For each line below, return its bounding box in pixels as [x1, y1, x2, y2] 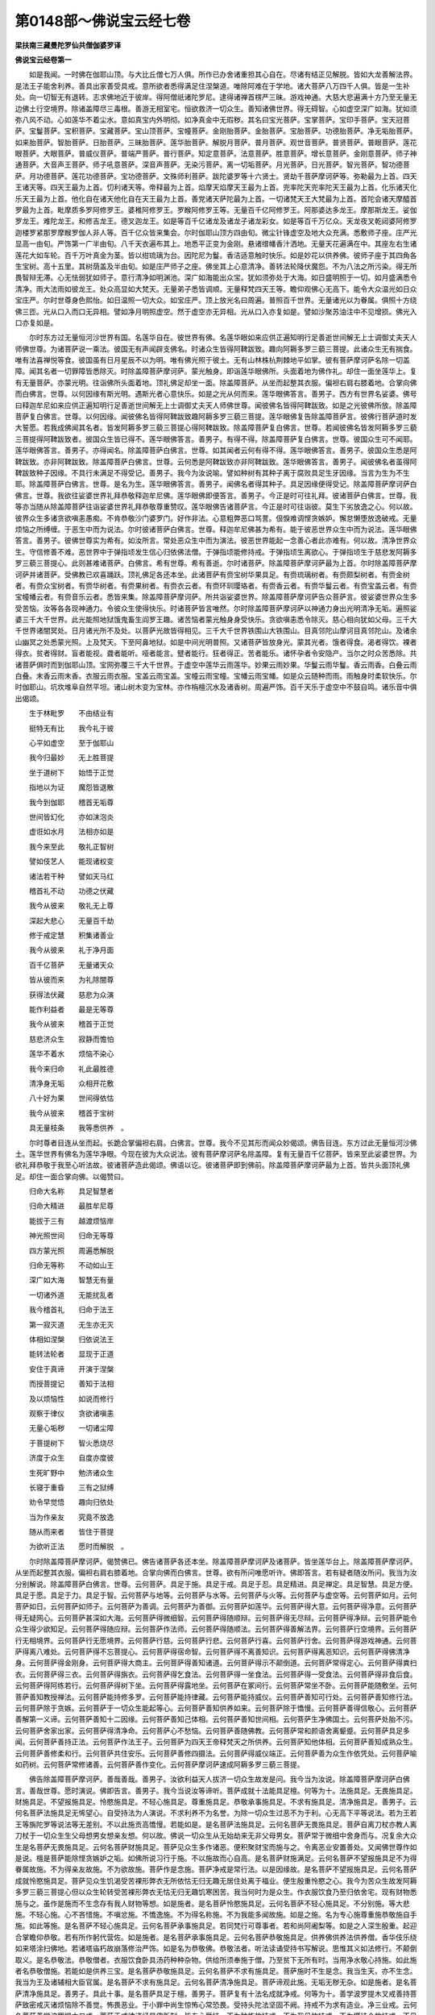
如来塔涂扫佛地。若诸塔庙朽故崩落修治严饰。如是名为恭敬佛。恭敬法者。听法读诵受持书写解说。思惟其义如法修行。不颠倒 [14, 1943, 417, 1954]
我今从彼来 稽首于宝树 [28, 1108, 114, 1118]
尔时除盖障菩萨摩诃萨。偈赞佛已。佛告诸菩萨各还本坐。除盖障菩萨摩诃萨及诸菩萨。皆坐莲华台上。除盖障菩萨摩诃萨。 [28, 1556, 417, 1566]
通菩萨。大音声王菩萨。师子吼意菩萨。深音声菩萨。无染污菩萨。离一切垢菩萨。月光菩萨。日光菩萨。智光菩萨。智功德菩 [14, 160, 410, 169]
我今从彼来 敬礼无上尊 [28, 901, 114, 911]
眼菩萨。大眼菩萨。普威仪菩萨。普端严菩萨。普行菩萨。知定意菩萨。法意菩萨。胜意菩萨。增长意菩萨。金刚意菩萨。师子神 [14, 149, 417, 159]
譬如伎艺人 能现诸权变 [28, 857, 114, 866]
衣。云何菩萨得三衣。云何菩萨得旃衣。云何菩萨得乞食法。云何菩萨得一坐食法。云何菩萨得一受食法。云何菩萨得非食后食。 [14, 1669, 417, 1679]
